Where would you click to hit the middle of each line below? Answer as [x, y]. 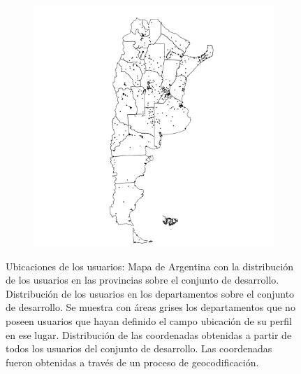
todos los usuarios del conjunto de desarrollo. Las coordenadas [139, 348]
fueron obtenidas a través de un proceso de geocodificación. [132, 362]
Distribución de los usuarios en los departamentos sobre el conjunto [150, 293]
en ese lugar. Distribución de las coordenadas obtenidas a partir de [149, 334]
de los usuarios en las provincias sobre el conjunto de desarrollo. [142, 280]
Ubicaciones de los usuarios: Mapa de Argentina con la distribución [149, 266]
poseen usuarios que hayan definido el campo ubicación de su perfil [149, 320]
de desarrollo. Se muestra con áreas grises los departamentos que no [150, 307]
